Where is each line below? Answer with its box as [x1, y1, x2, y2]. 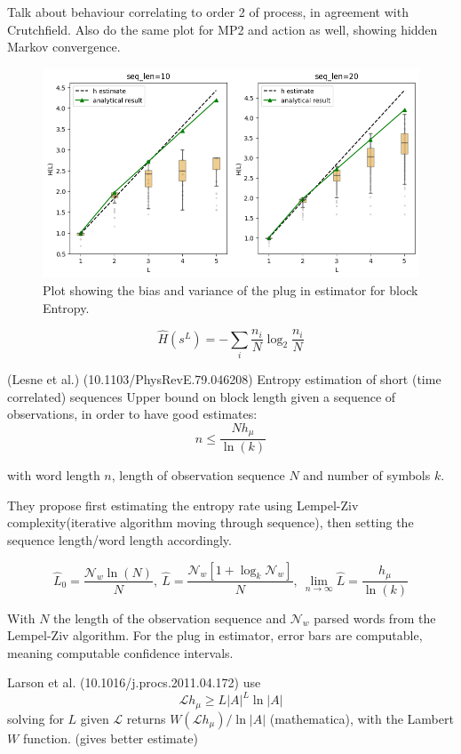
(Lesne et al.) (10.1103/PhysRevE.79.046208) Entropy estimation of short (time [7, 369, 441, 388]
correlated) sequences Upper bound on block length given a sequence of [7, 387, 396, 405]
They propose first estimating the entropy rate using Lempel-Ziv [7, 495, 359, 514]
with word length [7, 466, 100, 485]
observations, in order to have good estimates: [7, 405, 258, 423]
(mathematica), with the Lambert [269, 709, 454, 727]
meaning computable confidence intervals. [7, 643, 234, 662]
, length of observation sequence [111, 466, 285, 485]
